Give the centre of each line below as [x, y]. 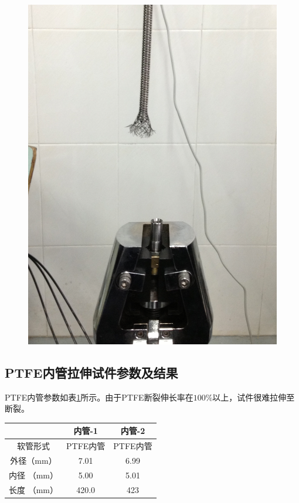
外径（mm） [33, 461]
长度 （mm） [33, 489]
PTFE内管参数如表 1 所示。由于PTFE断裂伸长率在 [99, 397]
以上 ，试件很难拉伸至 [254, 397]
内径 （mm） [33, 475]
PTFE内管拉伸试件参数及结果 [91, 372]
